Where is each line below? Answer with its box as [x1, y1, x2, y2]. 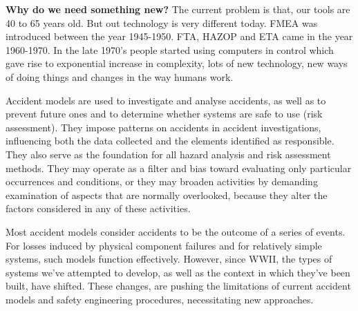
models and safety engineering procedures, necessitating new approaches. [6, 292, 314, 306]
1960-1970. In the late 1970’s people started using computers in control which [6, 42, 334, 57]
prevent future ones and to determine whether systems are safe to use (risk [6, 106, 323, 121]
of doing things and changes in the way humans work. [6, 69, 234, 84]
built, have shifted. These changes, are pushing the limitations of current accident [6, 279, 351, 293]
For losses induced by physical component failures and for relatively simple [6, 238, 322, 252]
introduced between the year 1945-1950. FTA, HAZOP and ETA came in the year [6, 29, 353, 44]
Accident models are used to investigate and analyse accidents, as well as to [6, 93, 326, 107]
